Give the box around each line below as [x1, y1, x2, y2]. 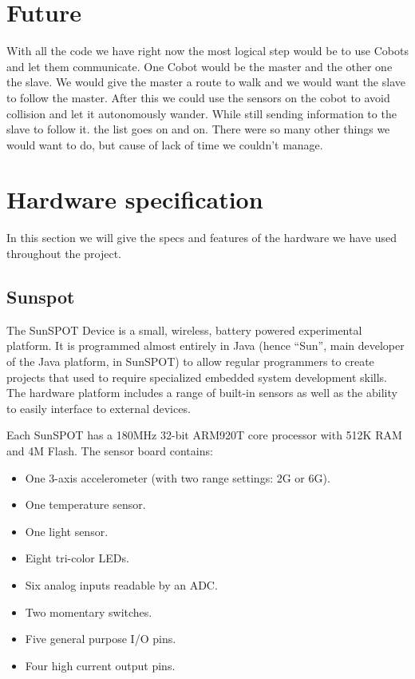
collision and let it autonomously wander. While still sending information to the [6, 105, 397, 121]
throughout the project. [6, 245, 122, 261]
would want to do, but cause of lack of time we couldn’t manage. [6, 136, 323, 153]
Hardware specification [6, 183, 263, 216]
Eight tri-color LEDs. [25, 550, 129, 566]
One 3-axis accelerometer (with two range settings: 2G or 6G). [25, 469, 330, 486]
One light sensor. [25, 522, 109, 539]
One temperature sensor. [25, 496, 146, 513]
